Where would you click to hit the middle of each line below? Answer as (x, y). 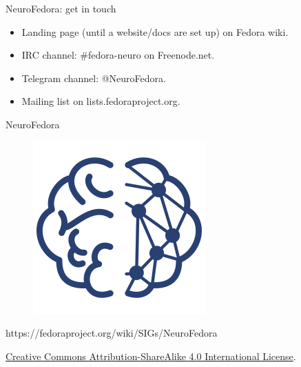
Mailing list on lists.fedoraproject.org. (101, 101)
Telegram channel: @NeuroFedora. (94, 78)
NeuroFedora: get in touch (61, 8)
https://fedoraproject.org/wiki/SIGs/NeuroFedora (112, 333)
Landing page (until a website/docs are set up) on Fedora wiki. (155, 31)
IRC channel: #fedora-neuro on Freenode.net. (118, 55)
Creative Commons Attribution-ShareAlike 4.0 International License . (151, 356)
